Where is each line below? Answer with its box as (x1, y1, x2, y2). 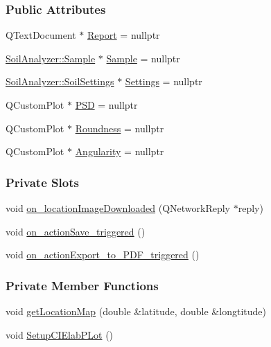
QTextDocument (6, 28, 76, 42)
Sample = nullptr (106, 51, 180, 65)
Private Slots (6, 173, 79, 190)
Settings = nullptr (125, 74, 202, 89)
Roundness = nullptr (75, 121, 164, 135)
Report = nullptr (87, 28, 160, 42)
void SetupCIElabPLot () (6, 327, 114, 341)
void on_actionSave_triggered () (6, 224, 146, 238)
